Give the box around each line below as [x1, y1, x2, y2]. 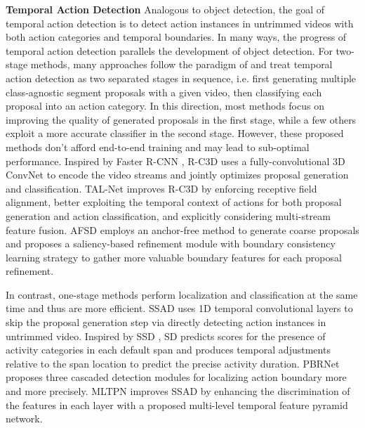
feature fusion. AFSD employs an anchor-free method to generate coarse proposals [6, 222, 359, 237]
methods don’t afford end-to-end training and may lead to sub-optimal [6, 139, 310, 154]
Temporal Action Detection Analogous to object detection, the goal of [6, 2, 324, 16]
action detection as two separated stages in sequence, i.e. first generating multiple [6, 70, 357, 85]
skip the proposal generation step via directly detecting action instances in [6, 315, 326, 330]
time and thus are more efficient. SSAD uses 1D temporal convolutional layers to [6, 301, 353, 316]
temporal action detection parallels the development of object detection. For [6, 43, 333, 58]
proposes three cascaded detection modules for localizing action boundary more [6, 370, 347, 384]
